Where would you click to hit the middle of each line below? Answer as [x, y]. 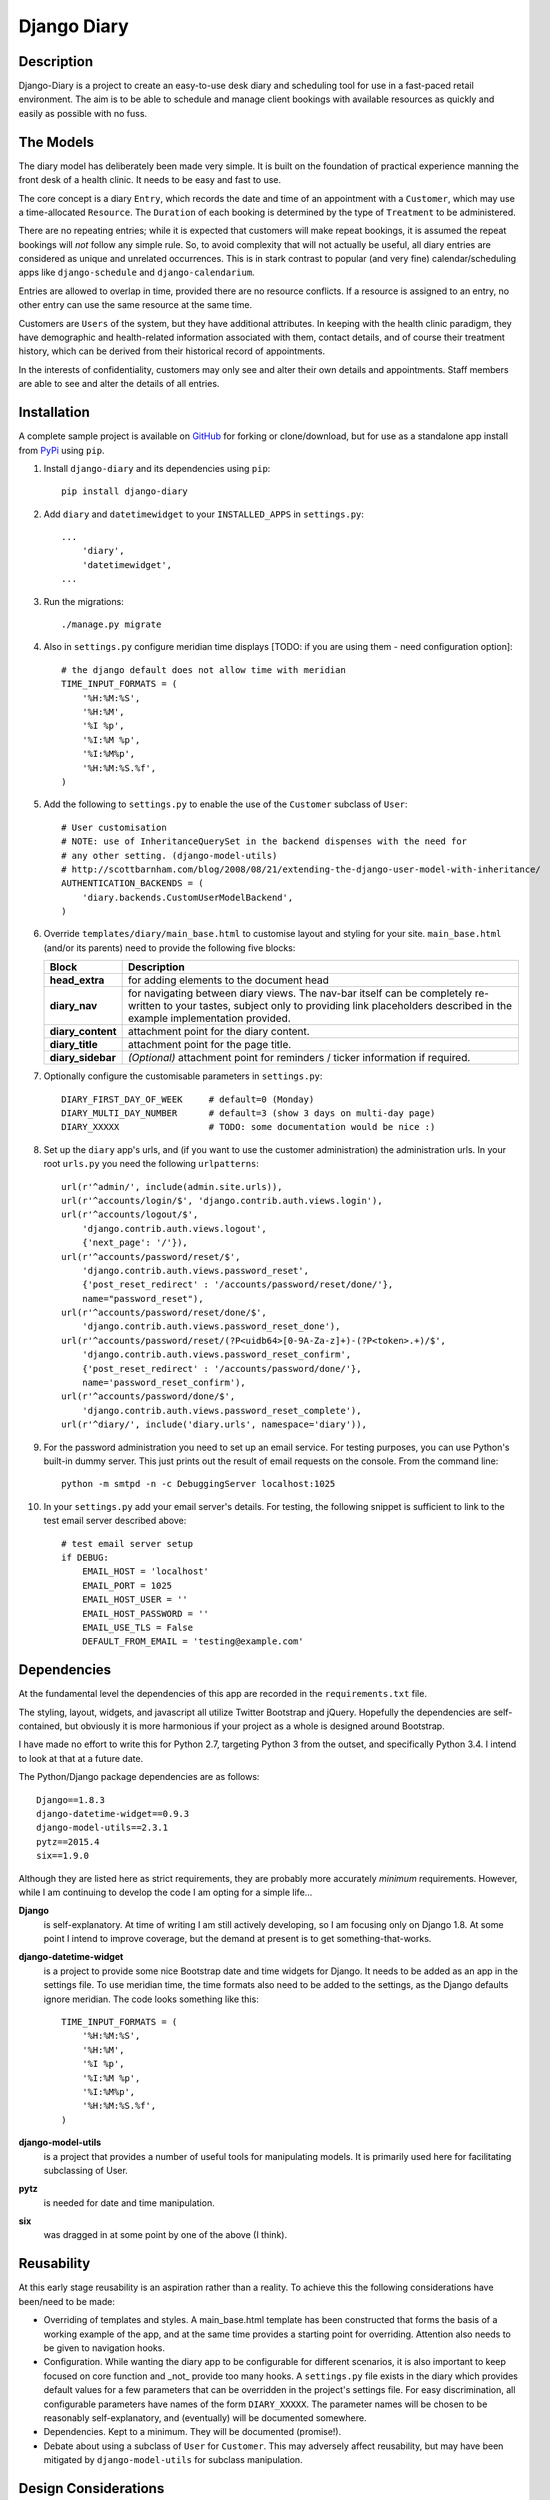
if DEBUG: [85, 1557]
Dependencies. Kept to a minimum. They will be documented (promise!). [192, 2432]
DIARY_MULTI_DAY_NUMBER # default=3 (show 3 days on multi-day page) [248, 1113]
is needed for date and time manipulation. [129, 2202]
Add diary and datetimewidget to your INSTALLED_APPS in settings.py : [204, 514]
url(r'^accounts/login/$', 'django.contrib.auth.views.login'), [222, 1200]
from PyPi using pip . [61, 450]
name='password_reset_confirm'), [164, 1383]
